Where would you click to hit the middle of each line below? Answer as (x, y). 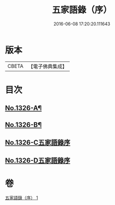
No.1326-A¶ (23, 108)
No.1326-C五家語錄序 (38, 143)
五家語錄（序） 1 (21, 198)
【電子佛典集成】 (48, 66)
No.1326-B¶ (23, 125)
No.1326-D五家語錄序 (38, 161)
